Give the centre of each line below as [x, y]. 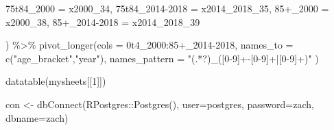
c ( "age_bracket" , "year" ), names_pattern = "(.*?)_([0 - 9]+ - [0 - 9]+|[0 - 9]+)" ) [162, 58]
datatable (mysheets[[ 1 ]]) [56, 81]
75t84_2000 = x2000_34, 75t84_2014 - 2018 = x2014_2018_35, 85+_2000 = [167, 8]
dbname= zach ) [37, 117]
